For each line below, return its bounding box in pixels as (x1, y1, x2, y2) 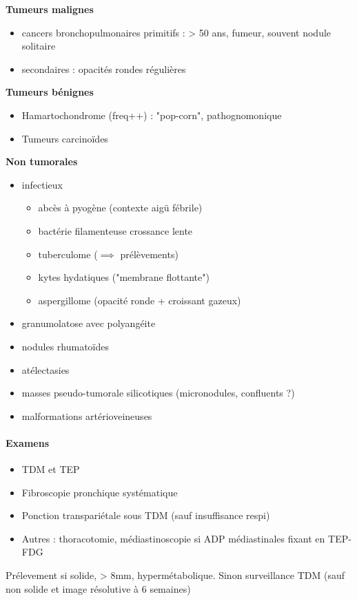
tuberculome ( (38, 246, 98, 261)
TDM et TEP (21, 462, 80, 476)
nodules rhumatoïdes (21, 339, 110, 353)
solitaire (21, 39, 56, 53)
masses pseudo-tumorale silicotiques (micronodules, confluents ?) (21, 386, 295, 400)
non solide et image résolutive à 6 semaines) (6, 581, 191, 595)
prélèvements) (120, 246, 178, 261)
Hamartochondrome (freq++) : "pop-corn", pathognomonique (21, 107, 282, 122)
